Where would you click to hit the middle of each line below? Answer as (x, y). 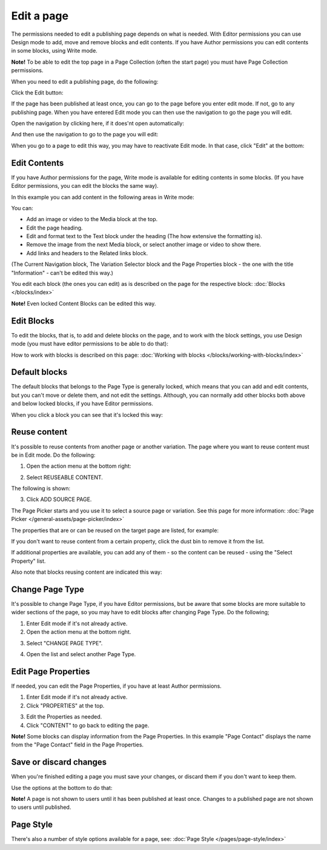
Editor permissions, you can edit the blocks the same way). (85, 186)
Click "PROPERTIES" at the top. (65, 705)
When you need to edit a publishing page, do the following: (85, 81)
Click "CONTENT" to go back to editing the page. (88, 725)
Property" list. (28, 561)
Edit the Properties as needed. (64, 717)
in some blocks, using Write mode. (54, 51)
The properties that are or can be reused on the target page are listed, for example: (115, 530)
